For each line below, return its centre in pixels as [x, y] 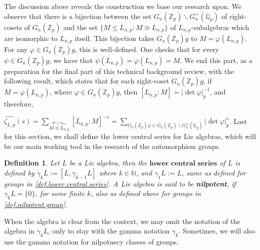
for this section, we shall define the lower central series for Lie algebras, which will [130, 136]
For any [16, 49]
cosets [13, 27]
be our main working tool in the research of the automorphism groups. [112, 146]
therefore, [19, 103]
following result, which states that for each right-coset [87, 81]
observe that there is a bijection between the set [78, 16]
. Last [238, 121]
